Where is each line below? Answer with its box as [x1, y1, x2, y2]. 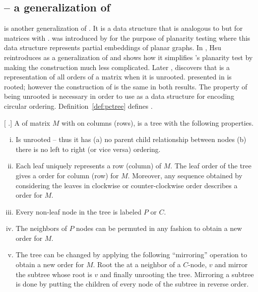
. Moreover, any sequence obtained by [128, 170, 243, 180]
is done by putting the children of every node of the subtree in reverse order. [15, 279, 249, 289]
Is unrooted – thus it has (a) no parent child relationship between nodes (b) [15, 134, 247, 145]
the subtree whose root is [15, 269, 92, 279]
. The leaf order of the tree [170, 160, 252, 171]
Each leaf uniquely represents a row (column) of [15, 160, 162, 171]
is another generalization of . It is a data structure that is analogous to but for [4, 23, 243, 33]
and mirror [214, 259, 248, 270]
